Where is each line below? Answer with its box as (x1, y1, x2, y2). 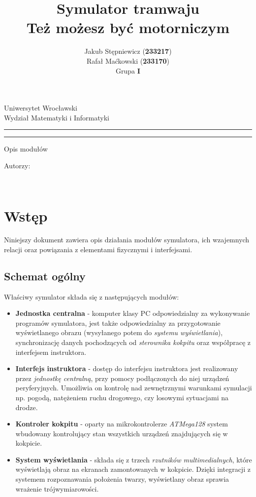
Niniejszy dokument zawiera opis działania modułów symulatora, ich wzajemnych (4, 234, 250, 245)
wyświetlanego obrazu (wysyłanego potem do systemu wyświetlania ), (15, 327, 223, 338)
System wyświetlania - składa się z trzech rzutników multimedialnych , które (15, 454, 252, 464)
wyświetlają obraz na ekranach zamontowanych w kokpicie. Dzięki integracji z (15, 464, 251, 474)
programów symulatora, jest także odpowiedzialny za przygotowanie (15, 317, 221, 328)
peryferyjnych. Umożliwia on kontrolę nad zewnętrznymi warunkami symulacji (15, 382, 252, 393)
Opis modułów (4, 144, 48, 154)
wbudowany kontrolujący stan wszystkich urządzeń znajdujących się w (15, 428, 228, 438)
